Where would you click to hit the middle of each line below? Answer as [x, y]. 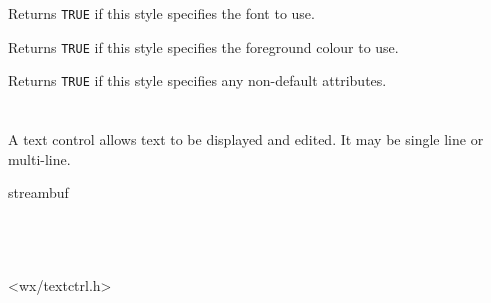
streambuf [38, 192]
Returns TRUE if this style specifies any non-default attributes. [197, 80]
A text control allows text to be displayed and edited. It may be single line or [246, 139]
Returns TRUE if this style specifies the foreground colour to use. [203, 46]
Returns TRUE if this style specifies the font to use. [161, 13]
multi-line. [39, 158]
